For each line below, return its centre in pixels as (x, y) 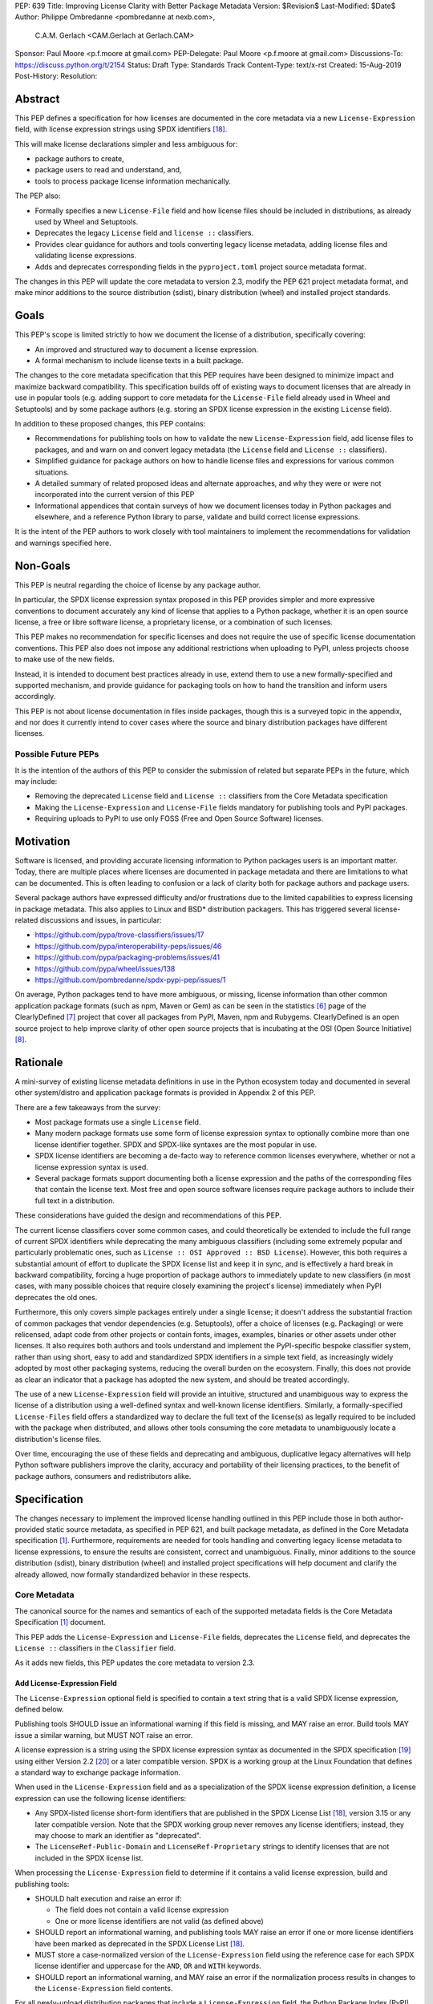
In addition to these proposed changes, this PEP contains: (110, 423)
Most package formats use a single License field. (118, 1122)
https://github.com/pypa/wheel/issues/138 (105, 968)
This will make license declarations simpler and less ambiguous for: (126, 143)
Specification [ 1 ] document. (60, 1622)
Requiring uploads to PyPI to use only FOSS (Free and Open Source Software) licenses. (179, 818)
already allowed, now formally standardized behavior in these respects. (133, 1574)
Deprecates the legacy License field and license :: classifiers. (144, 233)
